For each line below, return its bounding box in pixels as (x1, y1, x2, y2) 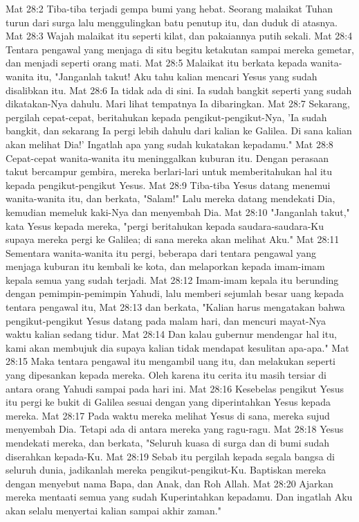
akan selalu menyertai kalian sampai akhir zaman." (6, 503, 221, 517)
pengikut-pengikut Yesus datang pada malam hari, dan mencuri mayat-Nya (6, 313, 326, 327)
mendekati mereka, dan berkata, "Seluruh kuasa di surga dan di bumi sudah (6, 435, 330, 449)
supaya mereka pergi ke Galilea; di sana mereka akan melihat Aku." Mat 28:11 (6, 232, 340, 246)
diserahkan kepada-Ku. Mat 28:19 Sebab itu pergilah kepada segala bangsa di (6, 449, 335, 463)
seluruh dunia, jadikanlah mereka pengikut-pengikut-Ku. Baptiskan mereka (6, 462, 326, 477)
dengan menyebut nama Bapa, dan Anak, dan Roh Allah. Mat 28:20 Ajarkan (6, 476, 333, 490)
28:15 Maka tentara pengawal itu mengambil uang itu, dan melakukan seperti (6, 354, 335, 368)
